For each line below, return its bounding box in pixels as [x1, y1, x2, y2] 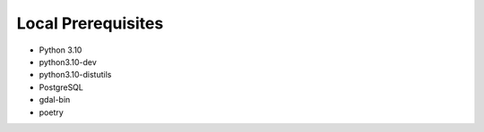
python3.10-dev [39, 56, 98, 67]
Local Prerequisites [16, 13, 164, 33]
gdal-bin [39, 95, 71, 105]
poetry [39, 107, 65, 118]
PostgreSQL [39, 81, 84, 93]
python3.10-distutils [39, 70, 112, 80]
